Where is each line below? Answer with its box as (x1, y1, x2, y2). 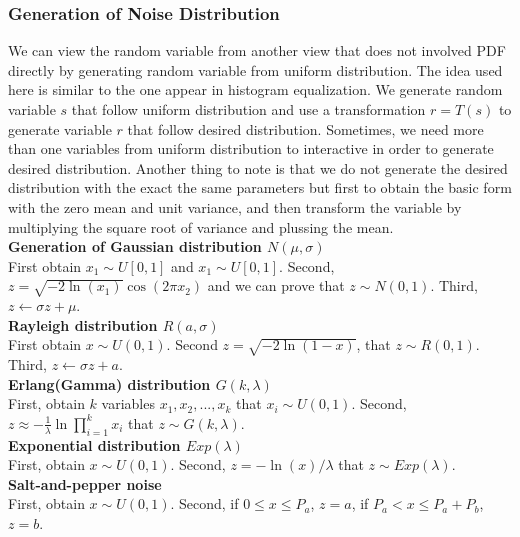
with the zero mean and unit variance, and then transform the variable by (8, 196, 462, 217)
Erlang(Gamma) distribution (8, 373, 211, 394)
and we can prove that (207, 275, 345, 296)
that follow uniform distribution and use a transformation (71, 99, 426, 119)
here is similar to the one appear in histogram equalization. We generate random (8, 79, 503, 100)
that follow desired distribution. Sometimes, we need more (127, 118, 484, 139)
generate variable (8, 118, 112, 139)
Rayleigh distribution (8, 314, 158, 335)
